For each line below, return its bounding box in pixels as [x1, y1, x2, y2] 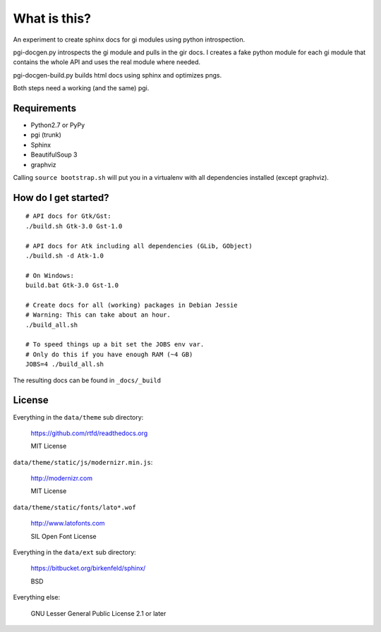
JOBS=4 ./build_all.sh [25, 360, 104, 368]
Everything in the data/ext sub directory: [13, 548, 137, 557]
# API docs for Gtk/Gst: [25, 212, 111, 220]
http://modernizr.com [30, 474, 93, 482]
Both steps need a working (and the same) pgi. [13, 84, 150, 92]
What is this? [13, 11, 92, 26]
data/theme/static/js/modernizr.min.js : [13, 458, 153, 466]
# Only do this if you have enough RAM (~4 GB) [25, 350, 193, 358]
